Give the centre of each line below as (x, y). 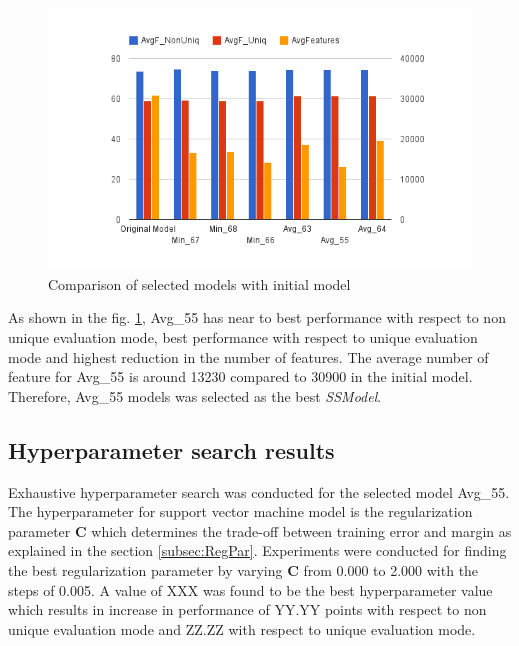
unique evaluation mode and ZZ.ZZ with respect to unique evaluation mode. (242, 628)
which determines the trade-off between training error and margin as (301, 530)
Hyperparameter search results (171, 449)
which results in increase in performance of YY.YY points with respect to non (247, 609)
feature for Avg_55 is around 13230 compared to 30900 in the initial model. (240, 376)
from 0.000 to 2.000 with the (391, 569)
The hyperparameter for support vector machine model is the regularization (240, 511)
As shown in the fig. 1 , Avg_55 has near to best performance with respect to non (257, 317)
